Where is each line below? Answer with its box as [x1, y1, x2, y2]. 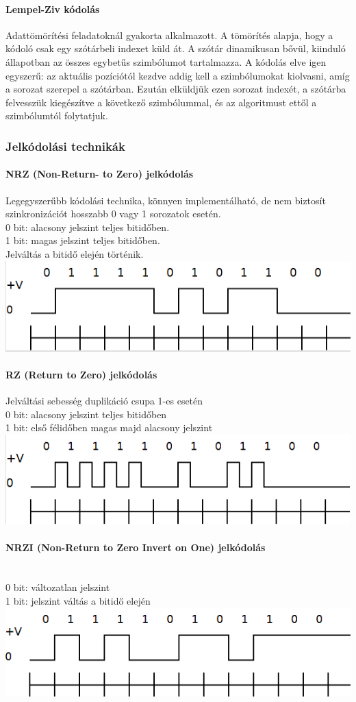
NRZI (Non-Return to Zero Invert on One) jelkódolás [5, 540, 266, 555]
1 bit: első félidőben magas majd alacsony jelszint [5, 420, 213, 435]
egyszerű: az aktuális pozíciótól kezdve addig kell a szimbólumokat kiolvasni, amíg [5, 68, 350, 82]
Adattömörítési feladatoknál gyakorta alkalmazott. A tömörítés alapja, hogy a [5, 27, 333, 42]
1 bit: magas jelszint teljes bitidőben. [5, 233, 160, 247]
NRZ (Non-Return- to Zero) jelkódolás [5, 167, 194, 181]
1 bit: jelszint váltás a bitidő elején [5, 593, 151, 607]
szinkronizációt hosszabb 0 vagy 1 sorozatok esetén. [5, 206, 221, 221]
